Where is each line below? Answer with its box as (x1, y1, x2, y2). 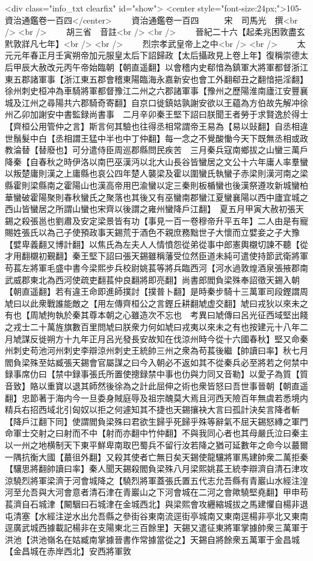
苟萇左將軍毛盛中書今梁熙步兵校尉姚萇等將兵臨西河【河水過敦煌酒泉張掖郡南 (5, 262, 308, 274)
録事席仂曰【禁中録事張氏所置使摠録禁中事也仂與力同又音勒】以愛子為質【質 (5, 368, 308, 380)
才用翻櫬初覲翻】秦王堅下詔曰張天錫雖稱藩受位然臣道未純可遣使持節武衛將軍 (5, 249, 308, 262)
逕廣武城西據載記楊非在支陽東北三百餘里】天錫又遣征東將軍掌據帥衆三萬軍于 (5, 521, 308, 534)
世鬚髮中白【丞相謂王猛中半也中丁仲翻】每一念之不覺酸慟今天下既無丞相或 (5, 131, 300, 144)
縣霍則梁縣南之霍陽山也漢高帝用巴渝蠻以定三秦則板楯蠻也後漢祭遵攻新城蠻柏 (5, 178, 308, 191)
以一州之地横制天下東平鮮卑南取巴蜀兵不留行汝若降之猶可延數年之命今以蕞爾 (5, 438, 308, 451)
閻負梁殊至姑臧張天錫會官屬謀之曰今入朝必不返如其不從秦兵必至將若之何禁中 (5, 356, 308, 368)
